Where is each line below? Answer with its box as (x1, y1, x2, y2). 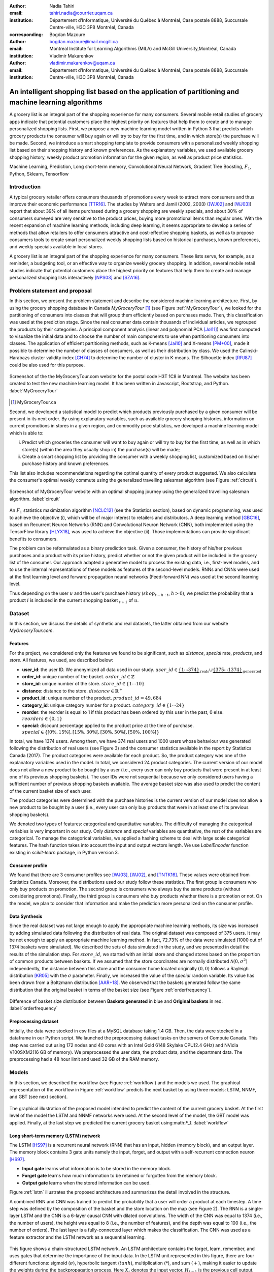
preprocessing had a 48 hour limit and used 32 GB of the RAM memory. (9, 1056, 159, 1062)
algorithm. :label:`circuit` (9, 496, 60, 502)
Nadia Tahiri (49, 3, 75, 9)
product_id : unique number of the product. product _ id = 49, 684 (22, 695, 162, 701)
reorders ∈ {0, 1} (22, 716, 63, 722)
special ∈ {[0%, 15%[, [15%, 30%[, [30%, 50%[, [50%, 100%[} (22, 729, 160, 735)
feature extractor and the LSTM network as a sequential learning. (9, 1234, 146, 1240)
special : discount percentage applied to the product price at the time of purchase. (22, 722, 194, 729)
